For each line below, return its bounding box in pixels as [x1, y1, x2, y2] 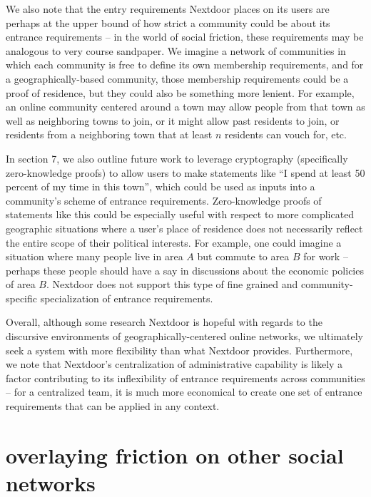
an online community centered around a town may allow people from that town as [6, 99, 365, 114]
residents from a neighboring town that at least [6, 127, 213, 142]
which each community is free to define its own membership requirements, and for [6, 57, 364, 72]
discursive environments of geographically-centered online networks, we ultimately [6, 329, 363, 344]
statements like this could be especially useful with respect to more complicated [6, 207, 355, 222]
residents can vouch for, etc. [225, 127, 347, 142]
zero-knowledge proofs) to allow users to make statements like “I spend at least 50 [6, 165, 365, 180]
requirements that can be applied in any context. [6, 399, 220, 414]
